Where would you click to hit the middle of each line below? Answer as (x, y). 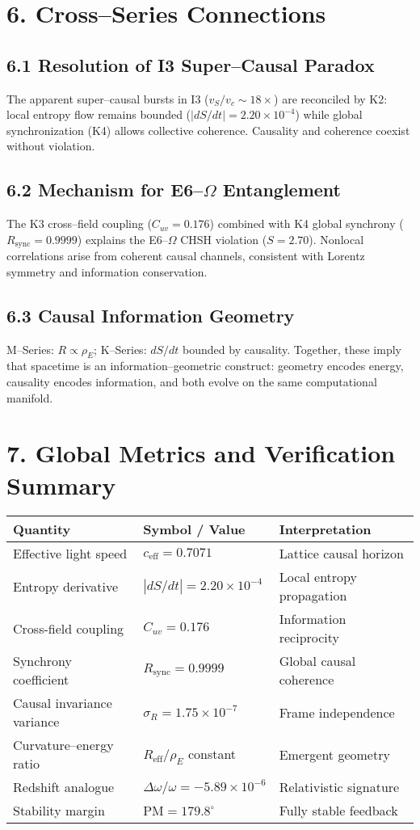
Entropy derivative (66, 586)
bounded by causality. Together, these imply (292, 349)
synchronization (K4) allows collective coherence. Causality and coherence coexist (208, 130)
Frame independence (337, 712)
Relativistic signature (339, 787)
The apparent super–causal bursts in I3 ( (108, 98)
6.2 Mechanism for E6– (105, 190)
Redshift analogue (64, 787)
